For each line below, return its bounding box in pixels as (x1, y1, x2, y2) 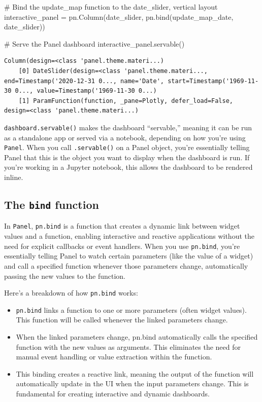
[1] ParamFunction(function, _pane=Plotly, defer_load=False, (18, 97, 234, 104)
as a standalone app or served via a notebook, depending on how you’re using (4, 132, 246, 142)
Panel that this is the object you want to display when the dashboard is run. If (4, 152, 250, 162)
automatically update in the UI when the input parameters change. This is (16, 378, 249, 389)
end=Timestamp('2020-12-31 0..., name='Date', (4, 77, 164, 85)
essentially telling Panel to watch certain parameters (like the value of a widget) (4, 250, 253, 261)
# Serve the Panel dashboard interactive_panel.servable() (4, 38, 185, 49)
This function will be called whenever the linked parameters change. (16, 314, 228, 325)
